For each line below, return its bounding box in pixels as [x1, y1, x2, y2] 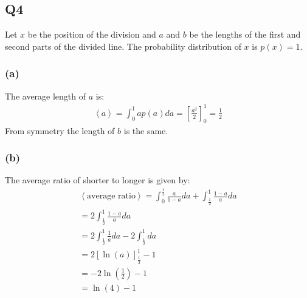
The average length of [5, 89, 86, 102]
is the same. [123, 124, 168, 137]
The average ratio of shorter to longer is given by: [5, 174, 190, 186]
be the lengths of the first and [189, 28, 301, 41]
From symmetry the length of [5, 124, 115, 137]
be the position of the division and [27, 28, 156, 41]
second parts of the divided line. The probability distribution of [5, 39, 241, 52]
